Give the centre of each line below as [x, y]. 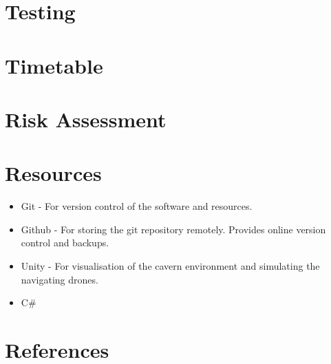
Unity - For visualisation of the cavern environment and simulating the [170, 266]
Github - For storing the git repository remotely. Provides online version [173, 229]
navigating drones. [60, 279]
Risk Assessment [86, 119]
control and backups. [65, 243]
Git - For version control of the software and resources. [137, 206]
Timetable [54, 65]
